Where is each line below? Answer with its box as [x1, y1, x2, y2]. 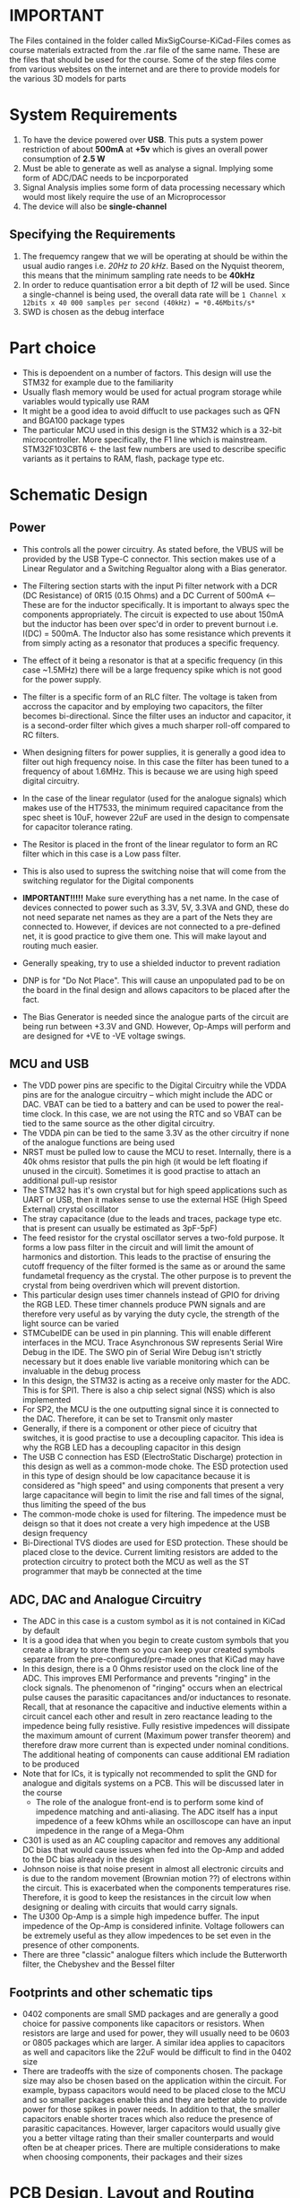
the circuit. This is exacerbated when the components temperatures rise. [21, 1882, 291, 1893]
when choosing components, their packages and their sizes [21, 2151, 244, 2162]
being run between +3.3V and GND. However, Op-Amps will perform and [21, 1021, 291, 1031]
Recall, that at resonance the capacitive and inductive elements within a [21, 1701, 287, 1713]
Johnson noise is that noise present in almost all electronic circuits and [21, 1864, 284, 1874]
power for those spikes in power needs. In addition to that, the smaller [21, 2104, 280, 2115]
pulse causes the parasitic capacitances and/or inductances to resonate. [21, 1692, 291, 1703]
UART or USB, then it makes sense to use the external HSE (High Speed [21, 1195, 287, 1205]
